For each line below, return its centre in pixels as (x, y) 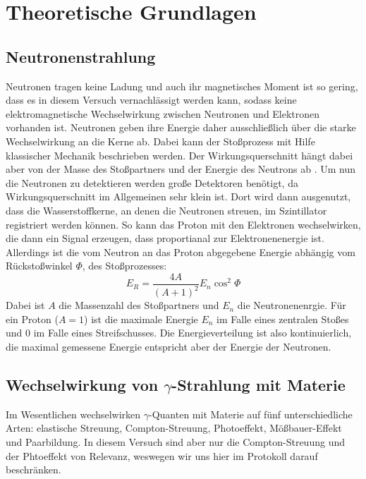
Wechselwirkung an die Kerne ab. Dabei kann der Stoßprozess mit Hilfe (160, 141)
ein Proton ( (32, 319)
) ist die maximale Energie (141, 319)
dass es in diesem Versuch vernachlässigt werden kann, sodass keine (151, 100)
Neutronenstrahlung (81, 56)
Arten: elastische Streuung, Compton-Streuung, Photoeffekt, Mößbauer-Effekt (174, 428)
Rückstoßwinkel (39, 266)
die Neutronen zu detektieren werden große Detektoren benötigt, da (152, 182)
